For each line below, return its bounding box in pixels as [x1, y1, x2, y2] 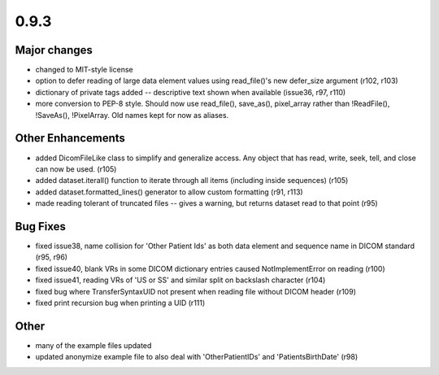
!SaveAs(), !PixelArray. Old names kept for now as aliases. [35, 110, 229, 120]
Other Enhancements [15, 131, 126, 146]
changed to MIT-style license [35, 65, 133, 75]
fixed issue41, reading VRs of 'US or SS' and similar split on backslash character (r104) [35, 275, 326, 285]
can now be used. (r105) [35, 164, 117, 174]
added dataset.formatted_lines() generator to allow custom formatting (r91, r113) [35, 187, 304, 197]
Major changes [15, 43, 93, 57]
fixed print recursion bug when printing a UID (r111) [35, 298, 206, 307]
